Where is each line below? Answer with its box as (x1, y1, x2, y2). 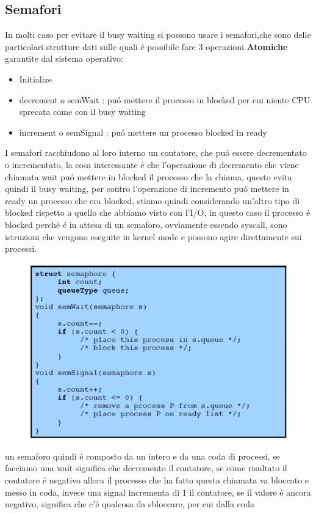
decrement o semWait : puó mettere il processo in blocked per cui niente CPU (19, 93, 311, 106)
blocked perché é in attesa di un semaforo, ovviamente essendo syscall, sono (5, 218, 287, 230)
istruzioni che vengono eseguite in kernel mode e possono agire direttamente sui (5, 230, 302, 243)
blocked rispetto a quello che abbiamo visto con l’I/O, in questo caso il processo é (5, 206, 311, 219)
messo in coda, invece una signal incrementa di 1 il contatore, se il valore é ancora (5, 485, 311, 498)
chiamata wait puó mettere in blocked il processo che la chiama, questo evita (5, 170, 292, 183)
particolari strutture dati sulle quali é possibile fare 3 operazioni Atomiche (5, 40, 288, 53)
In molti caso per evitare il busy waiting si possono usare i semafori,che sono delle (5, 28, 311, 41)
